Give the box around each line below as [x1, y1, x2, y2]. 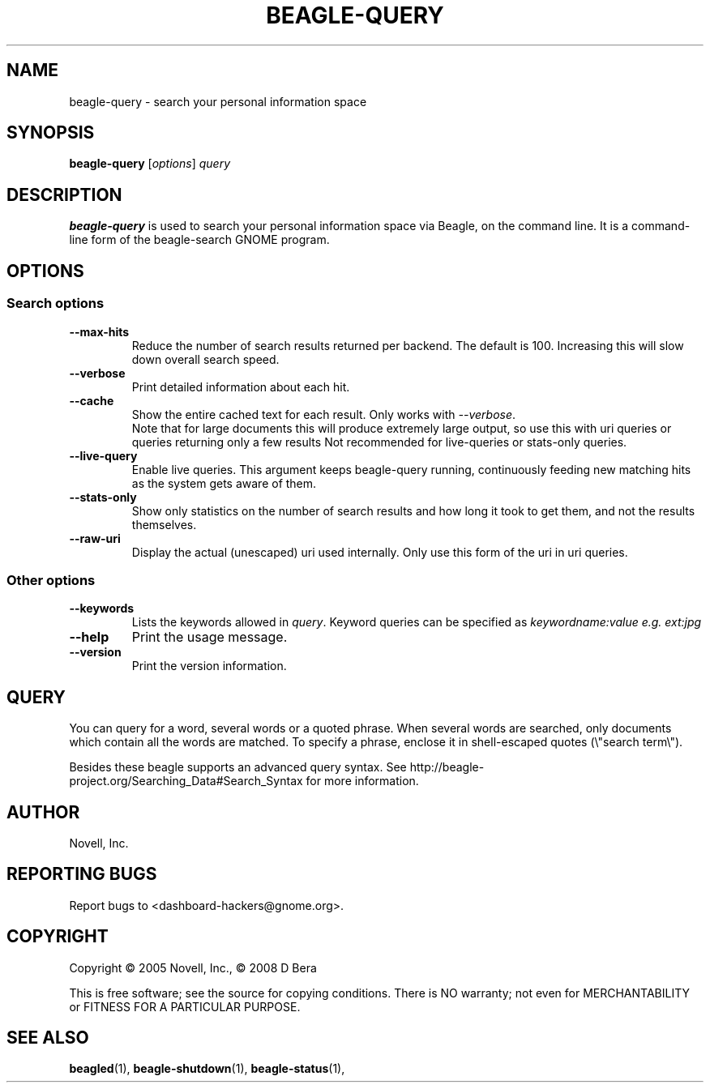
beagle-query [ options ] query [69, 156, 231, 171]
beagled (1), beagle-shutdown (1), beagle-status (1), [69, 1061, 345, 1076]
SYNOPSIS [6, 122, 95, 143]
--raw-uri [69, 531, 121, 545]
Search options [6, 295, 105, 312]
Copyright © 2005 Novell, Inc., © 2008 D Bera [69, 960, 317, 975]
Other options [6, 571, 96, 588]
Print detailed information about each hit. [131, 379, 350, 394]
